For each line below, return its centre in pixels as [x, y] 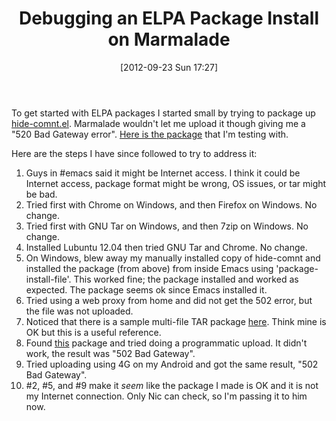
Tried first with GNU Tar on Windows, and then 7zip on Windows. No [167, 226]
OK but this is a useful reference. [93, 332]
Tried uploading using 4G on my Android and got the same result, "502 [172, 364]
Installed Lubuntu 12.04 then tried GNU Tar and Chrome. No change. [166, 247]
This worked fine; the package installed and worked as [186, 279]
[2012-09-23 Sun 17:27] [169, 67]
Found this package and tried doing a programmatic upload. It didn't [166, 343]
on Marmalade [169, 39]
